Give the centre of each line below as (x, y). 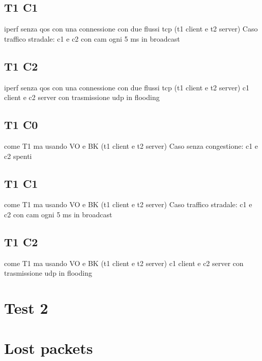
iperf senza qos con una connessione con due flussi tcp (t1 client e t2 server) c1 (127, 87)
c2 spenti (18, 156)
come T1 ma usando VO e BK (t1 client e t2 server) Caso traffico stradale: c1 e (128, 204)
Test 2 (26, 308)
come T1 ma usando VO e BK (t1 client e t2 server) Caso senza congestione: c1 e (131, 145)
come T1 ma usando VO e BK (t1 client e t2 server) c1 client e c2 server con (124, 263)
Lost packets (49, 348)
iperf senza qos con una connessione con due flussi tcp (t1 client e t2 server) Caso (131, 29)
